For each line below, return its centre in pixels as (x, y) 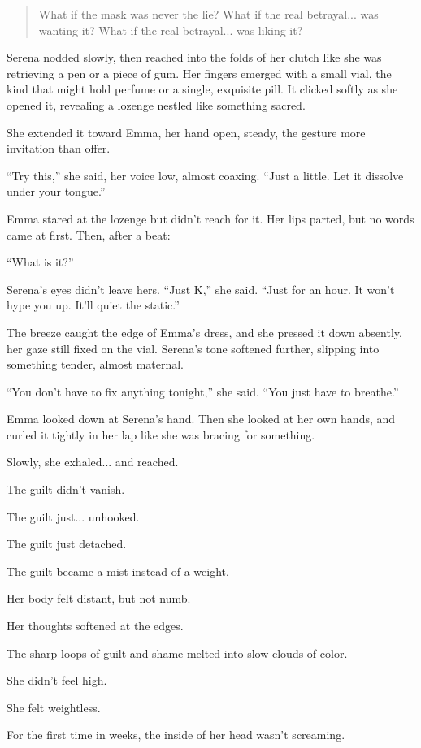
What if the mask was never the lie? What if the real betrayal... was (208, 14)
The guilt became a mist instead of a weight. (118, 571)
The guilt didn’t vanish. (66, 489)
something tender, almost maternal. (95, 364)
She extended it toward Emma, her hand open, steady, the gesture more (186, 132)
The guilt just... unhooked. (73, 516)
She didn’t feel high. (57, 680)
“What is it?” (40, 262)
